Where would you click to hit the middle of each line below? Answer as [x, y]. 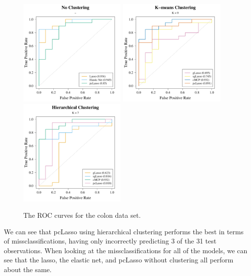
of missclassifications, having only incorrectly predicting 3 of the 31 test [110, 241]
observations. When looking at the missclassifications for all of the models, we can [126, 250]
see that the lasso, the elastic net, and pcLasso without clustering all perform [119, 260]
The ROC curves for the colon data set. [82, 215]
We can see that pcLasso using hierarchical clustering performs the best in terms [124, 231]
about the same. [28, 269]
